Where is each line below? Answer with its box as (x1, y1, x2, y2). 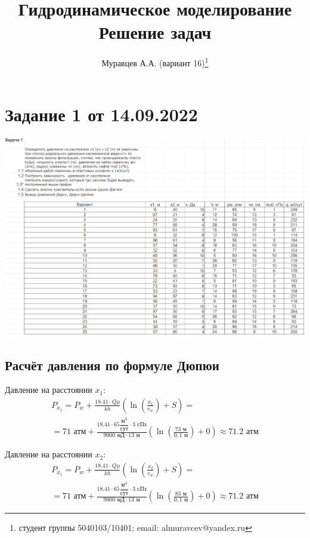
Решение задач (98, 20, 212, 44)
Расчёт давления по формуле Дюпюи (5, 355, 219, 374)
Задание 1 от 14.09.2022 (5, 102, 198, 126)
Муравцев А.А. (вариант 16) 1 (101, 55, 209, 69)
